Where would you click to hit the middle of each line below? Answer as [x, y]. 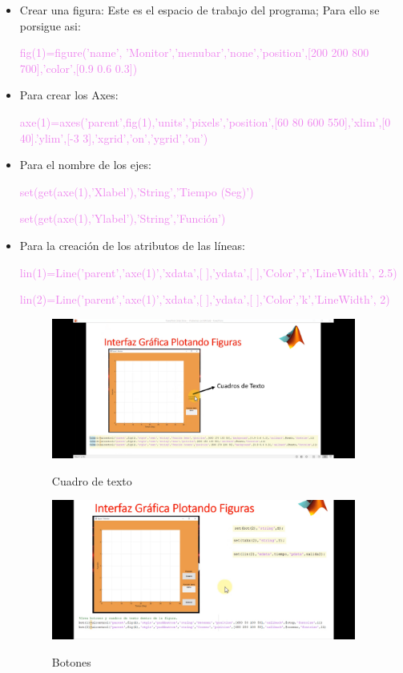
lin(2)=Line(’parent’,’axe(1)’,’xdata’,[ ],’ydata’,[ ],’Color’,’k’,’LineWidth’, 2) [205, 299]
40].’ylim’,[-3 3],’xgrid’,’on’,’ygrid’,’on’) [114, 137]
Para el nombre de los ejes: [85, 165]
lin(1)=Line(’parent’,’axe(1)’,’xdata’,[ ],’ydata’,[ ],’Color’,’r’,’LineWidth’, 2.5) [208, 272]
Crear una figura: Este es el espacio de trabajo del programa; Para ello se [199, 10]
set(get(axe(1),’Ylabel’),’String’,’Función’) [123, 218]
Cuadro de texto [92, 480]
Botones [71, 661]
